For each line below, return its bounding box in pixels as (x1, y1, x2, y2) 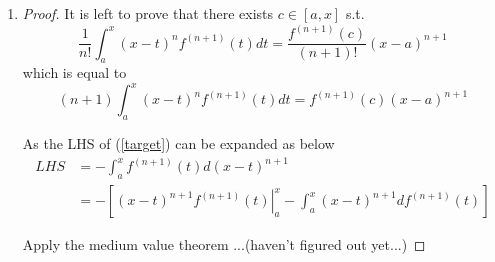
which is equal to (22, 62, 127, 83)
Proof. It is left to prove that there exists (22, 3, 274, 23)
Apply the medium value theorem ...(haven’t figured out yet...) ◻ (22, 234, 426, 255)
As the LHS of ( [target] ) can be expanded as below (22, 133, 335, 154)
